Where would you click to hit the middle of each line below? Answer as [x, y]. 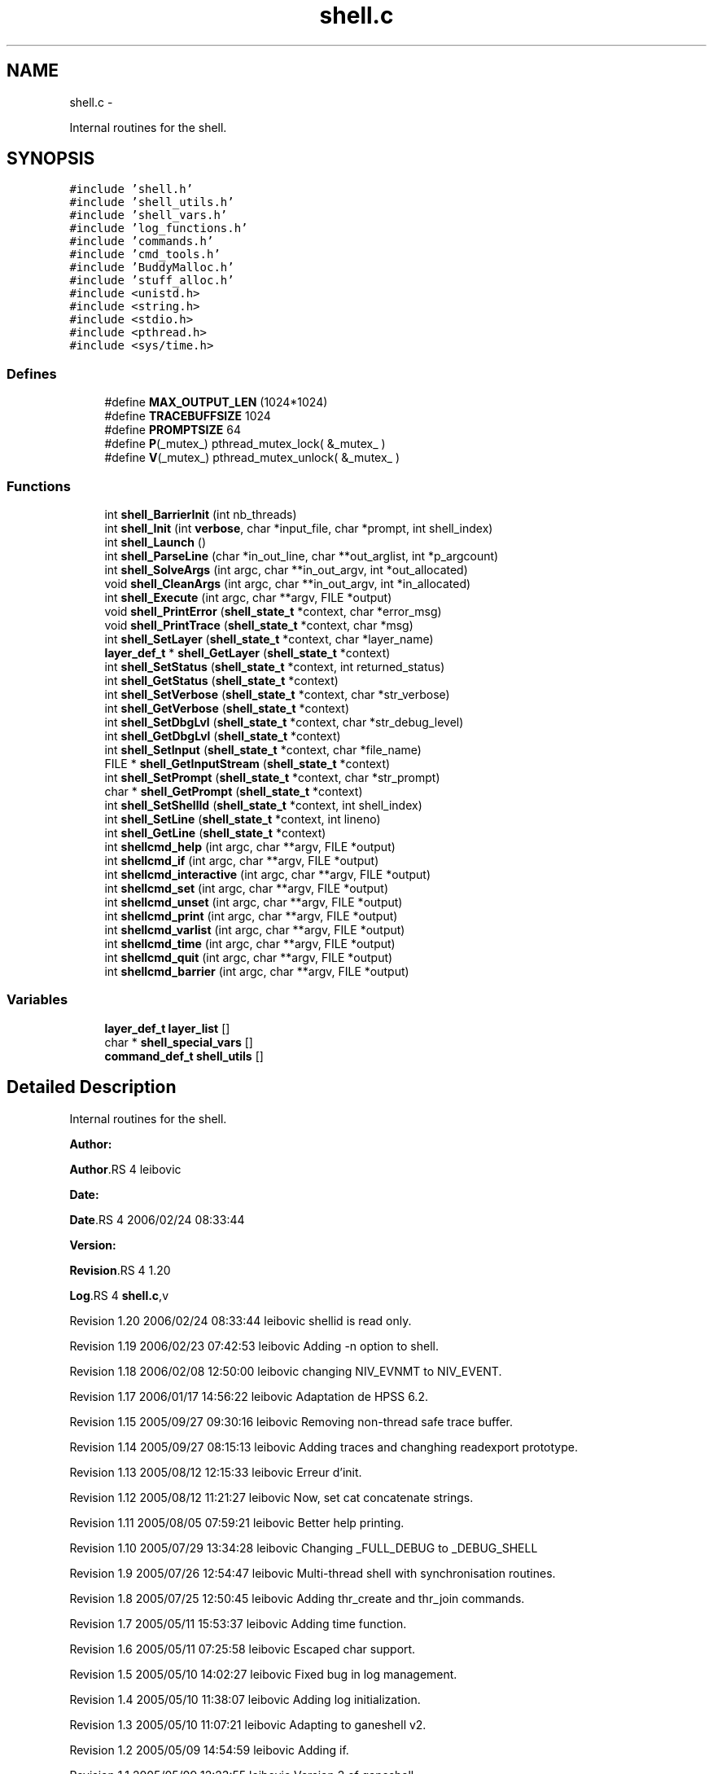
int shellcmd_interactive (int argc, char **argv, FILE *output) [268, 874]
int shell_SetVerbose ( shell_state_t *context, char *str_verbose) [277, 694]
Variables [37, 1000]
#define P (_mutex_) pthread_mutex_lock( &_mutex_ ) [245, 444]
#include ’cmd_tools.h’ [145, 255]
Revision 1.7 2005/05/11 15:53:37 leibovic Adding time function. [238, 1623]
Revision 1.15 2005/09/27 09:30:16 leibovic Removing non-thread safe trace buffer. [291, 1421]
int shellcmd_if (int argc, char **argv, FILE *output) [242, 860]
